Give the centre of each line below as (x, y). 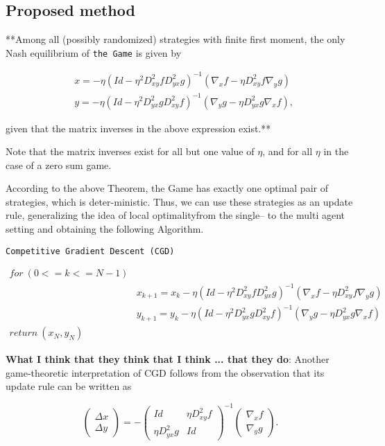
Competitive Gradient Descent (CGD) (90, 251)
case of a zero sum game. (59, 164)
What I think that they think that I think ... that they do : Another (168, 359)
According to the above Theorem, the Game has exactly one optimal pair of (167, 188)
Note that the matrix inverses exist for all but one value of (130, 151)
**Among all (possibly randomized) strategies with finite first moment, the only (176, 39)
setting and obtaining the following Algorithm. (105, 229)
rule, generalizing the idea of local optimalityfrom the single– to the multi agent (176, 215)
